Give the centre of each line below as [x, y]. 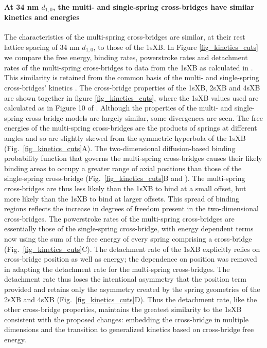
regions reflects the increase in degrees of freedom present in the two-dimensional [131, 208]
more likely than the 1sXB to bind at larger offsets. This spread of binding [122, 198]
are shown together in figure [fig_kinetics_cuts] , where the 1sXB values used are [131, 97]
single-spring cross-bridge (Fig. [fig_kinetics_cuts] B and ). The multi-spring [125, 178]
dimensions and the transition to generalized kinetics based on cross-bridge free [129, 329]
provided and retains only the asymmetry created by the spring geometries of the [132, 289]
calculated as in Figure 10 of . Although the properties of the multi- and [118, 108]
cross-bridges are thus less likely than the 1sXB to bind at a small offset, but [125, 188]
